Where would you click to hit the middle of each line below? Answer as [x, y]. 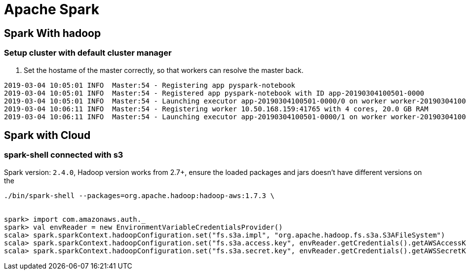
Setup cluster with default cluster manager [88, 53]
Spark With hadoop [53, 33]
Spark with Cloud [47, 135]
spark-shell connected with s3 [64, 155]
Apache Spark [52, 9]
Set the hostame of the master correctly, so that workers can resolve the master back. [164, 70]
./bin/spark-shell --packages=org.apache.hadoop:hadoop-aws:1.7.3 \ [139, 195]
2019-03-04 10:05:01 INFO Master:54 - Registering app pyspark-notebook [150, 85]
